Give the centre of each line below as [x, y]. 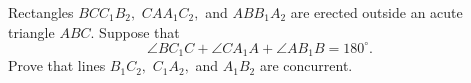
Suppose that [139, 31]
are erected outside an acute [376, 12]
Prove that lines [57, 65]
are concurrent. [306, 65]
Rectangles [41, 12]
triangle [31, 31]
